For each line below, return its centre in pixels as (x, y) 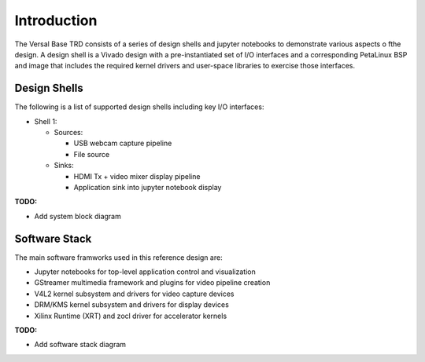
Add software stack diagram (80, 345)
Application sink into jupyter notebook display (148, 187)
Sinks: (64, 166)
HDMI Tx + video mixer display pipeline (137, 176)
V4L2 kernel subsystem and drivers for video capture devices (134, 294)
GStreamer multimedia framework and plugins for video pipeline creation (152, 283)
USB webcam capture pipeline (123, 143)
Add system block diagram (78, 216)
